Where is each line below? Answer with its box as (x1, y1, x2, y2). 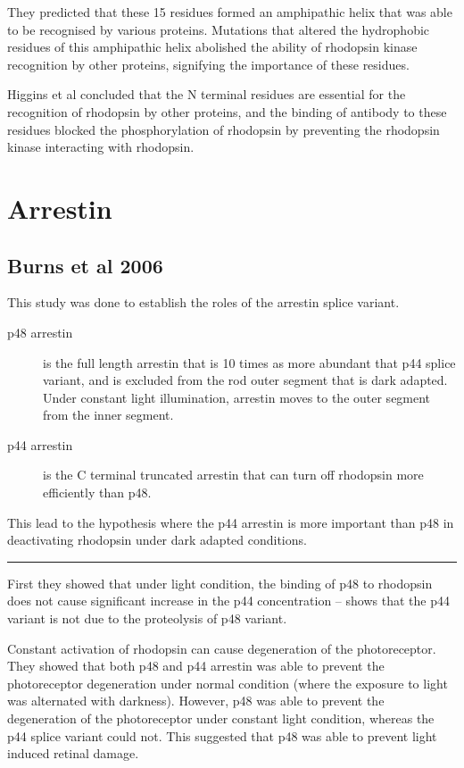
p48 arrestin (7, 322, 73, 341)
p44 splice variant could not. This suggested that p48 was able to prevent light (7, 726, 437, 745)
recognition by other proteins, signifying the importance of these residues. (7, 54, 410, 73)
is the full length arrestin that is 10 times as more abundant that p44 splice (43, 353, 456, 371)
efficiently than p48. (43, 483, 152, 502)
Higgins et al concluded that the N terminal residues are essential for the (7, 85, 406, 104)
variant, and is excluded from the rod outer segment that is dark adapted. (43, 371, 448, 389)
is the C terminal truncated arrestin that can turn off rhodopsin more (43, 465, 424, 484)
